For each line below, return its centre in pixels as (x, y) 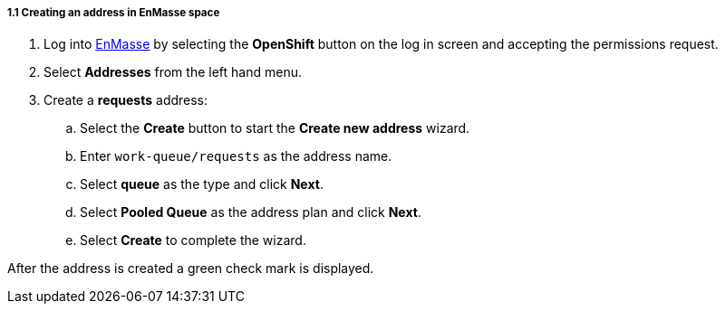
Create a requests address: (126, 100)
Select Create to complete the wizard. (193, 240)
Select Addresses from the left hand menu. (173, 72)
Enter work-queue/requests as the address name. (236, 156)
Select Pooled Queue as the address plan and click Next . (251, 212)
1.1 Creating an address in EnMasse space (114, 13)
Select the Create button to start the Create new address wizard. (275, 128)
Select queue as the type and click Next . (202, 184)
